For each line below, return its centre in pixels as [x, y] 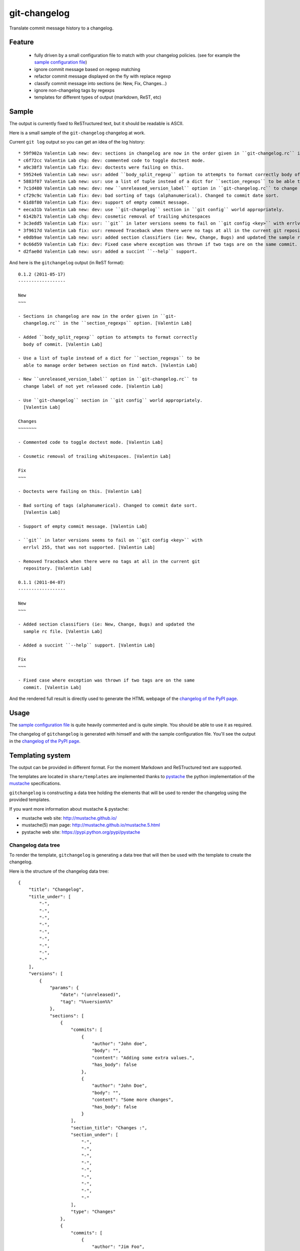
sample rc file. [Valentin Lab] [63, 631]
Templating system [40, 755]
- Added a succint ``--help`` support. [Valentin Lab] [87, 645]
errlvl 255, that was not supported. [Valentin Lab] [89, 547]
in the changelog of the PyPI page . [45, 741]
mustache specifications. [35, 784]
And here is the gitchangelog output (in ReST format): [67, 263]
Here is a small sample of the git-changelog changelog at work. [77, 133]
